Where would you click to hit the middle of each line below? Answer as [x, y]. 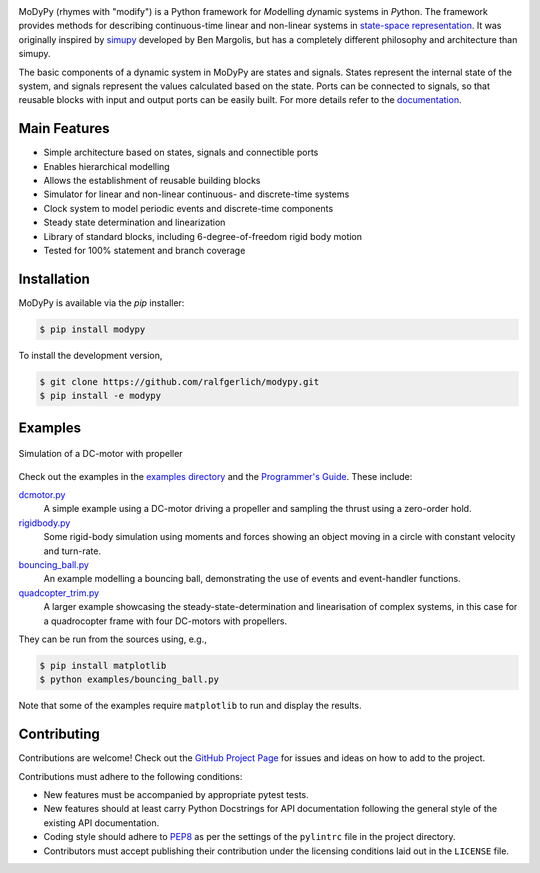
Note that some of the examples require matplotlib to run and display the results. [190, 706]
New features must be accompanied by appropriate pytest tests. [176, 794]
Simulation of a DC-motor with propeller [101, 454]
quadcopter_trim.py [59, 592]
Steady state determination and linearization [134, 222]
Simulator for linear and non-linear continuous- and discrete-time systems [196, 194]
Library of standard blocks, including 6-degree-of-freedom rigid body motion [203, 236]
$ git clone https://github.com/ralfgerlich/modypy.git [179, 381]
